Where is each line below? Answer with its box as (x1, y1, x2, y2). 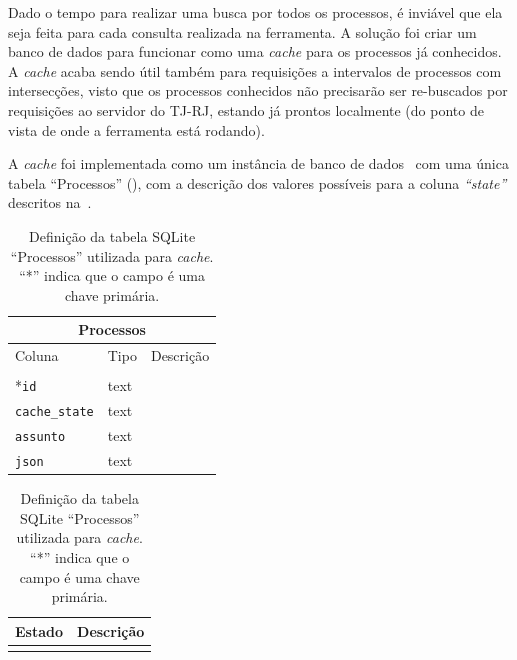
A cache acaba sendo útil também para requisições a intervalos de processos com (8, 60, 502, 81)
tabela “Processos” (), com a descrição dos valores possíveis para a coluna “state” (8, 172, 507, 193)
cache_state (15, 405, 94, 420)
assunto (15, 430, 66, 445)
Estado (15, 620, 64, 641)
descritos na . (8, 192, 92, 213)
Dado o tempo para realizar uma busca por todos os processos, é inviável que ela (8, 2, 503, 22)
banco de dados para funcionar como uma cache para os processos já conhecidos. (8, 41, 502, 62)
